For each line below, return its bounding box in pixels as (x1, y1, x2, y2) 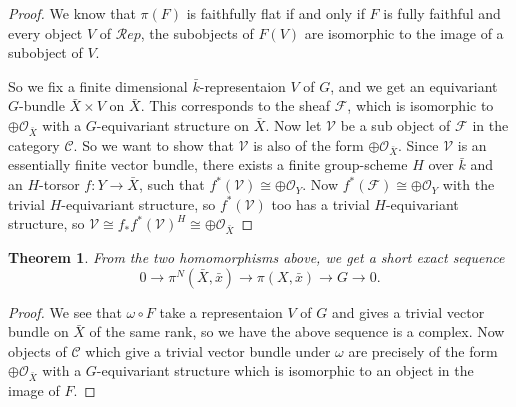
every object (8, 22, 83, 43)
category (8, 134, 60, 155)
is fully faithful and (383, 3, 501, 23)
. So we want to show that (73, 134, 234, 155)
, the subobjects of (140, 22, 254, 43)
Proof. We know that (8, 3, 136, 23)
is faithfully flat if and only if (186, 3, 365, 23)
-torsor (39, 174, 80, 195)
